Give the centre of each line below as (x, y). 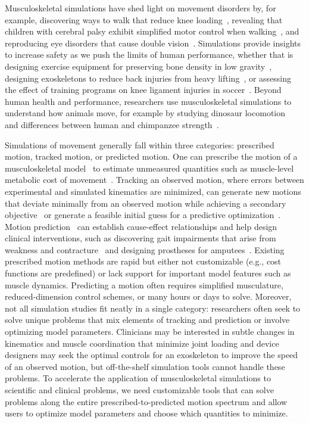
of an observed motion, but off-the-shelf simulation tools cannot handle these (145, 366)
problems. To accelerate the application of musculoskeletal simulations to (138, 378)
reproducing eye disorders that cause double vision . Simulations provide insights (153, 43)
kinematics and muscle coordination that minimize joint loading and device (142, 343)
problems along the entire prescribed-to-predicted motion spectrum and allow (146, 401)
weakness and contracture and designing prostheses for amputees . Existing (145, 249)
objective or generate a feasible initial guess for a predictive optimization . (143, 215)
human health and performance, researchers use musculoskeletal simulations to (148, 101)
